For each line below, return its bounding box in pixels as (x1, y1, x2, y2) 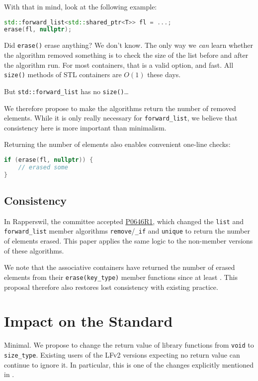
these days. (147, 69, 181, 80)
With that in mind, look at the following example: (4, 1, 157, 11)
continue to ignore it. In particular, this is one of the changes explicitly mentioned (4, 359, 254, 370)
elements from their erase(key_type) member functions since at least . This (4, 271, 238, 282)
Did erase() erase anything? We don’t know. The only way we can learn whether (4, 40, 253, 50)
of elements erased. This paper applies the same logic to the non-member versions (4, 236, 253, 246)
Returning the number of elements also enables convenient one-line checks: (4, 139, 231, 149)
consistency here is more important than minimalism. (4, 122, 167, 132)
